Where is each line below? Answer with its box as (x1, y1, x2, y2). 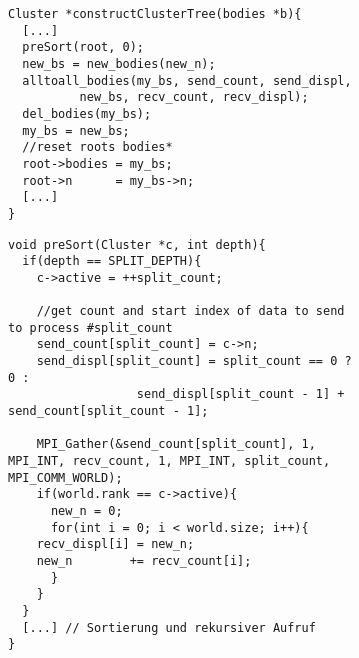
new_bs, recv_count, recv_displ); (79, 90, 309, 105)
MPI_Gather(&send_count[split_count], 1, (36, 437, 316, 452)
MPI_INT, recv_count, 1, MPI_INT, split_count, (8, 454, 331, 469)
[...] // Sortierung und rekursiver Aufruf (22, 620, 316, 635)
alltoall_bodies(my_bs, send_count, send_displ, (22, 73, 352, 88)
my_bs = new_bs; (22, 123, 130, 138)
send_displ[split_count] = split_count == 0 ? (36, 354, 352, 369)
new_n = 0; (50, 504, 123, 519)
